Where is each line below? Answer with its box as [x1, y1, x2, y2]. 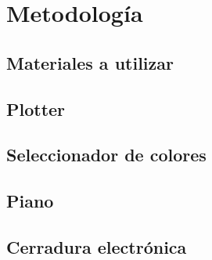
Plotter [6, 96, 66, 121]
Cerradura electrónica [6, 234, 187, 258]
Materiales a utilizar [6, 50, 174, 74]
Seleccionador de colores [6, 143, 207, 167]
